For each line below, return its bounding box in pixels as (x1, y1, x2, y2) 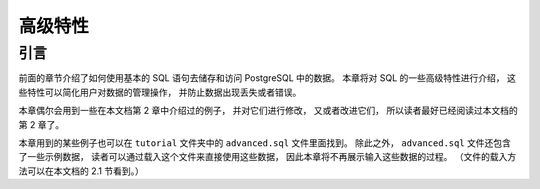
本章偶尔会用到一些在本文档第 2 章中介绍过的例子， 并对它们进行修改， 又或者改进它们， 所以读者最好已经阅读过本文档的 (18, 105, 519, 117)
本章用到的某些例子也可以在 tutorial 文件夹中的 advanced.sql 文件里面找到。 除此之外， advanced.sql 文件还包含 (18, 136, 512, 149)
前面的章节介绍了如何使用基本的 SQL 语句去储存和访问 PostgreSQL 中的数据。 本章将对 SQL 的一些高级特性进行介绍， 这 (18, 72, 517, 84)
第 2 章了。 (18, 118, 65, 130)
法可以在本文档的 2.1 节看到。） (18, 165, 144, 177)
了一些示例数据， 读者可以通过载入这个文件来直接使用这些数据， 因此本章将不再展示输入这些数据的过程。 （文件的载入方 (18, 151, 517, 163)
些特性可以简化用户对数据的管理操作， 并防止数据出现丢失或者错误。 (18, 86, 302, 98)
